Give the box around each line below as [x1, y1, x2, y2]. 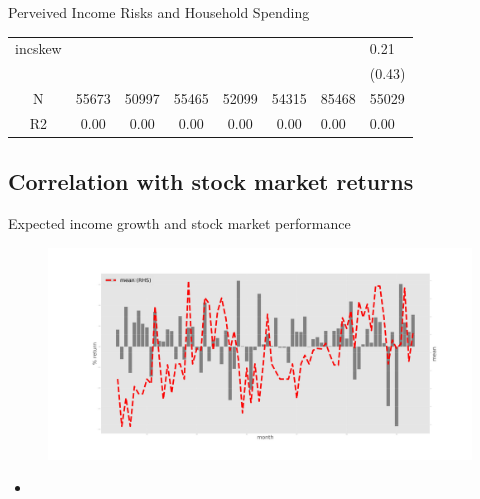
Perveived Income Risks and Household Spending [8, 2, 310, 22]
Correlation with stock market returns [8, 166, 414, 197]
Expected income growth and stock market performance [8, 213, 351, 234]
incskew [15, 38, 62, 59]
